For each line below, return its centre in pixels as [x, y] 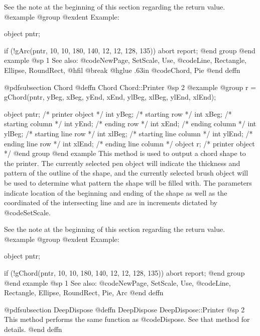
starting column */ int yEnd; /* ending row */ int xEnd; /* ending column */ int [130, 123]
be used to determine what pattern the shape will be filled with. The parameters [128, 182]
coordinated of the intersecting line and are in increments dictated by [111, 202]
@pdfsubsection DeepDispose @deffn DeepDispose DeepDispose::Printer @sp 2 [124, 309]
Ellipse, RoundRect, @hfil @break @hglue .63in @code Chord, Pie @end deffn [122, 70]
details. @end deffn [33, 329]
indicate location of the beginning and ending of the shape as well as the [116, 192]
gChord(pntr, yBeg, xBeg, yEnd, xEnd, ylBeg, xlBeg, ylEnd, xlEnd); [110, 97]
